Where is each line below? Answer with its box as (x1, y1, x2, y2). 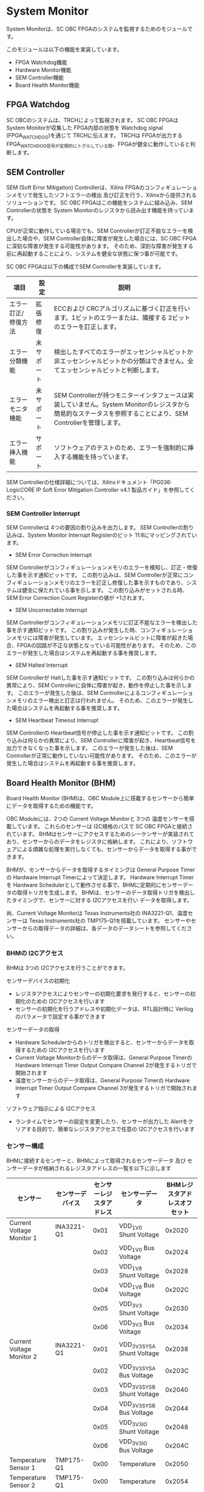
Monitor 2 (9, 1352, 38, 1361)
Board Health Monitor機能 (15, 81, 80, 89)
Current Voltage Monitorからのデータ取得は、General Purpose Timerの (15, 1054, 192, 1061)
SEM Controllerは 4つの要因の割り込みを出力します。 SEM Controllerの (6, 524, 183, 531)
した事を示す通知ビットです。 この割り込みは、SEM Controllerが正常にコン (6, 571, 194, 579)
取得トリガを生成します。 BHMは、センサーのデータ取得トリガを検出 (16, 889, 190, 896)
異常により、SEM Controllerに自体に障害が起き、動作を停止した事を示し (6, 682, 187, 689)
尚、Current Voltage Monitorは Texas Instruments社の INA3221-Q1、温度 (6, 910, 188, 917)
